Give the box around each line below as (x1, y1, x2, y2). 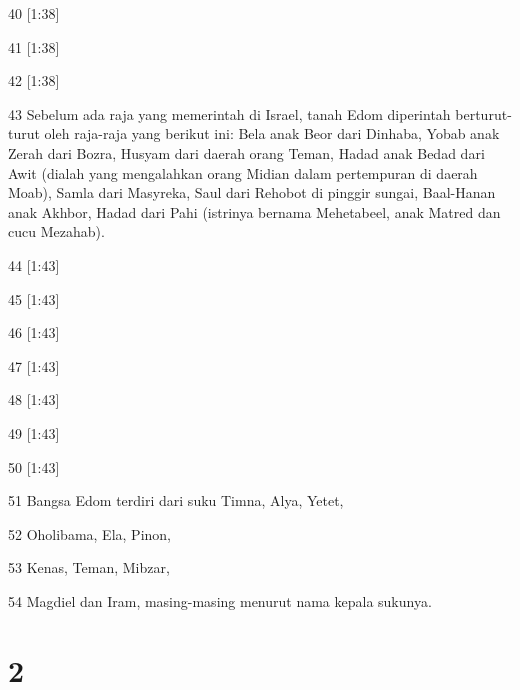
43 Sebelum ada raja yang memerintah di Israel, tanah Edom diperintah (8, 103, 451, 124)
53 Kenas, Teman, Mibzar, (8, 557, 170, 578)
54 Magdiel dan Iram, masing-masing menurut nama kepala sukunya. (8, 590, 432, 611)
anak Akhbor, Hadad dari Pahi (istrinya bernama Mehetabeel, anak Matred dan (8, 201, 501, 222)
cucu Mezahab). (8, 221, 105, 242)
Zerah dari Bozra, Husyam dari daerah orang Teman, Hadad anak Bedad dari (8, 142, 485, 163)
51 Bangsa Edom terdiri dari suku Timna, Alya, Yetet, (8, 490, 344, 511)
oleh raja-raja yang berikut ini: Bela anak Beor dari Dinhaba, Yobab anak (44, 123, 500, 144)
